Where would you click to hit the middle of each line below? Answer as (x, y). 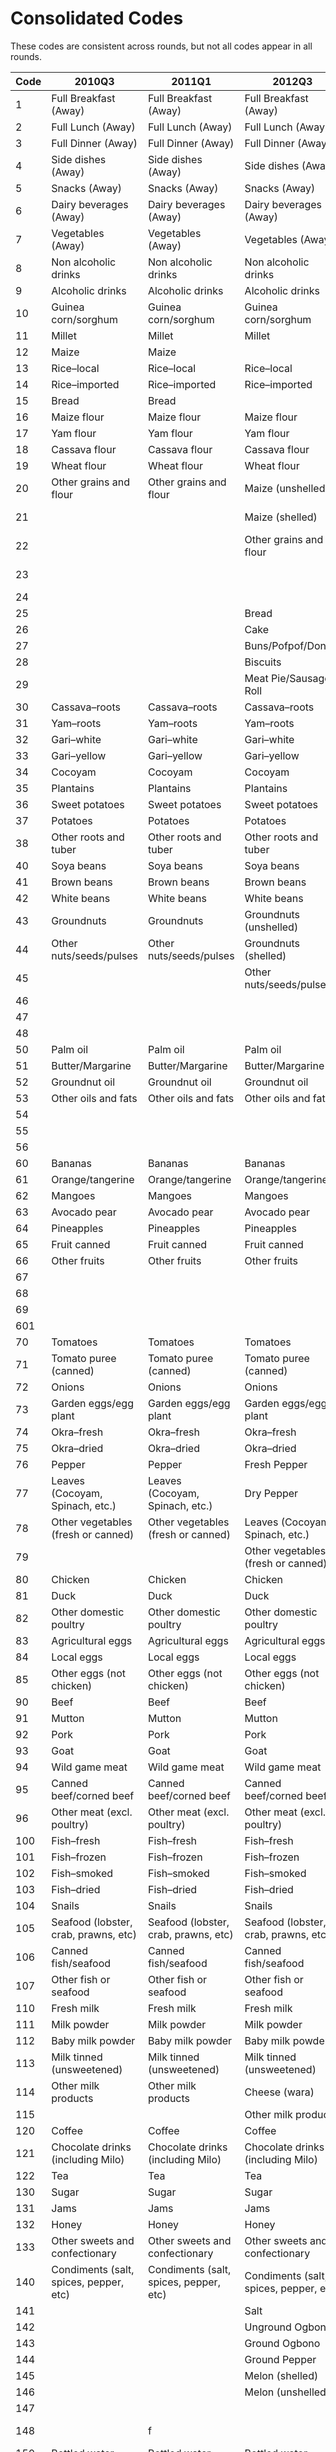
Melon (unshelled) (287, 2392)
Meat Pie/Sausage (287, 678)
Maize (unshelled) (287, 488)
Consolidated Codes (97, 18)
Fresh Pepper (276, 1464)
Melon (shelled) (281, 2375)
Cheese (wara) (279, 2092)
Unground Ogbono (288, 2327)
